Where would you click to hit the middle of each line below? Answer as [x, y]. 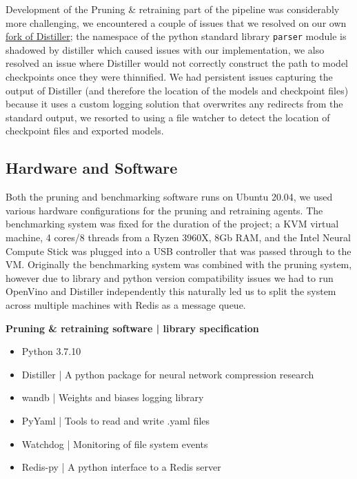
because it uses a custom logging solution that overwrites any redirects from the [174, 104]
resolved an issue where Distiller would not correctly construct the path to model [177, 63]
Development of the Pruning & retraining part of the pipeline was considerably [173, 9]
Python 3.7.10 [51, 351]
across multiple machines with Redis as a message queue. [126, 304]
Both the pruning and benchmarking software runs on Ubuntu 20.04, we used [169, 197]
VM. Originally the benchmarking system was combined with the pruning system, [179, 264]
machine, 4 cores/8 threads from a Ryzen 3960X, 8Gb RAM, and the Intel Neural [178, 237]
